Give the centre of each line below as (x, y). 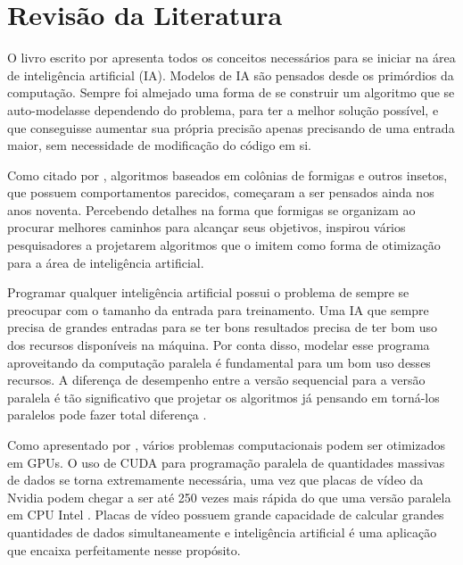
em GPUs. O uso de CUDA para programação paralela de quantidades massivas (226, 462)
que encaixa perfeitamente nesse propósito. (124, 549)
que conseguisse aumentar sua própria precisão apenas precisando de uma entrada (231, 127)
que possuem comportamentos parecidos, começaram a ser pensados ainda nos (221, 192)
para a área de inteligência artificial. (106, 262)
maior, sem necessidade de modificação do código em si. (159, 145)
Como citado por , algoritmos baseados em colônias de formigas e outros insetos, (227, 174)
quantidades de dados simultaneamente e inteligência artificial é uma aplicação (222, 532)
